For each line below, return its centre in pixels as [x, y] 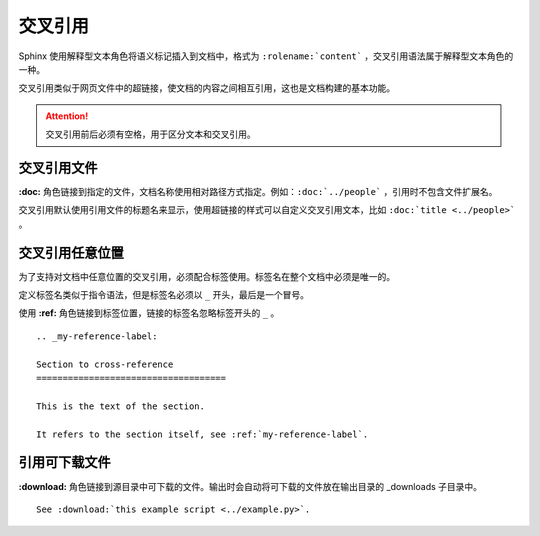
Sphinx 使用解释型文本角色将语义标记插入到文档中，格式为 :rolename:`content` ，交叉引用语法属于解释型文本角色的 [266, 56]
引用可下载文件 [64, 462]
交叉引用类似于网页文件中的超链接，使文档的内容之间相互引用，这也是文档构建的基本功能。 [206, 88]
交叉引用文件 [58, 167]
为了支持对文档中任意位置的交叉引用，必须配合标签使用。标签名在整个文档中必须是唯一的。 [206, 276]
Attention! [67, 116]
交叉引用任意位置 [71, 252]
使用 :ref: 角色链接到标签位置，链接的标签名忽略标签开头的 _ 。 [149, 313]
